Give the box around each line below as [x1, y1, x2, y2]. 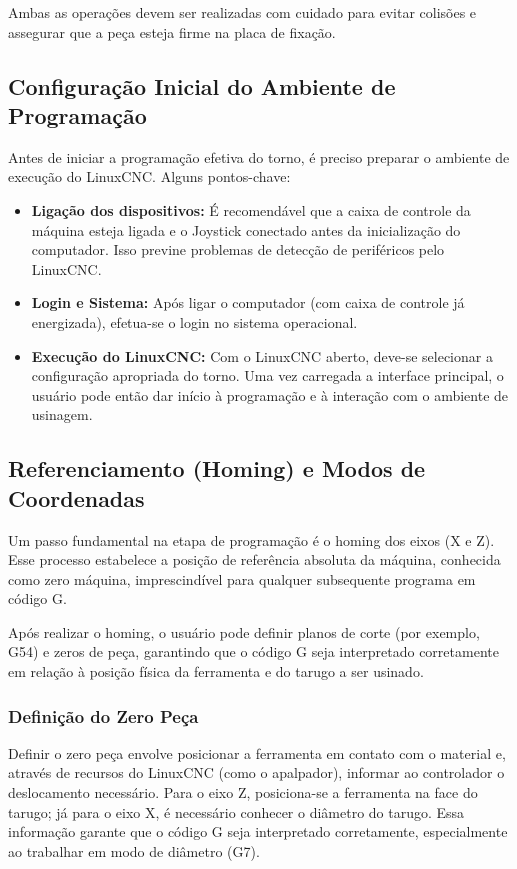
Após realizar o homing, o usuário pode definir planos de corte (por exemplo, [8, 621, 480, 642]
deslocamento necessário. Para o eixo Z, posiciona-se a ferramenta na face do [8, 782, 478, 803]
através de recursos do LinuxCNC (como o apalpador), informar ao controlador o [8, 762, 505, 783]
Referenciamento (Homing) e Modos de [8, 453, 426, 484]
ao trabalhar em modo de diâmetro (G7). [8, 840, 260, 861]
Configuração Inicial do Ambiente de [8, 70, 396, 101]
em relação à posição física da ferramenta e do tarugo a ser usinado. [8, 661, 424, 682]
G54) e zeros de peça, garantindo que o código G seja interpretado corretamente [8, 641, 499, 662]
